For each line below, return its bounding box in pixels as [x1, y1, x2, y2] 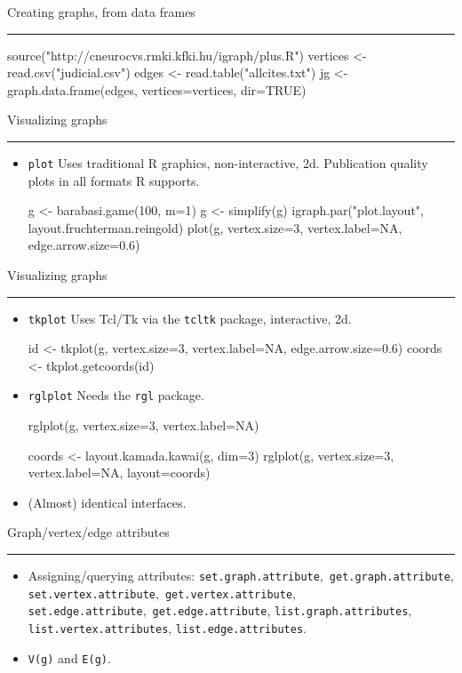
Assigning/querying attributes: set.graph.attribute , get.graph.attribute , [28, 566, 454, 585]
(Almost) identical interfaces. [28, 493, 187, 511]
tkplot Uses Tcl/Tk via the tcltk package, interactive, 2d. [28, 308, 352, 327]
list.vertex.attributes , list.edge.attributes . [28, 619, 307, 637]
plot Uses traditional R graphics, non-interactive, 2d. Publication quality [28, 153, 428, 172]
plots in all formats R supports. [28, 171, 200, 189]
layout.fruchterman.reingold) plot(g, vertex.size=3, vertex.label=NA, [28, 218, 402, 236]
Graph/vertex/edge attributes [7, 523, 170, 541]
